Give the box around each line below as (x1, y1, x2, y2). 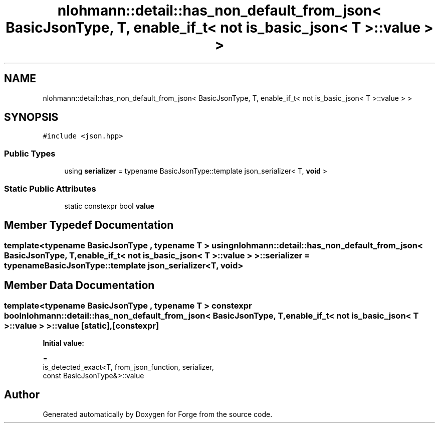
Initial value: (43, 339, 84, 347)
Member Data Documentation (4, 279, 155, 292)
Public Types (4, 148, 56, 159)
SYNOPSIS (4, 111, 59, 124)
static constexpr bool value (64, 201, 154, 210)
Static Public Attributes (4, 183, 96, 194)
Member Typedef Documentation (4, 219, 174, 232)
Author (4, 388, 40, 401)
